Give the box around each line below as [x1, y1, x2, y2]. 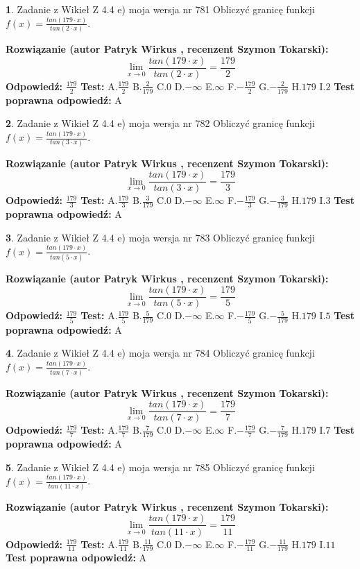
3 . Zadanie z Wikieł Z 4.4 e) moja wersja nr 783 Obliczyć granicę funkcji [6, 230, 315, 244]
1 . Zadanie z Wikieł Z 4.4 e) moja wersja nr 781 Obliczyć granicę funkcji [6, 2, 315, 16]
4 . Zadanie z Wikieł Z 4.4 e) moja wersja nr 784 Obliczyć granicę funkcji [6, 346, 315, 360]
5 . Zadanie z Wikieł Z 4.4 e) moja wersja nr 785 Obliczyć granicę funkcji [6, 459, 315, 474]
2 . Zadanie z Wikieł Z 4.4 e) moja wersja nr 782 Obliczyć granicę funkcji [6, 116, 315, 130]
